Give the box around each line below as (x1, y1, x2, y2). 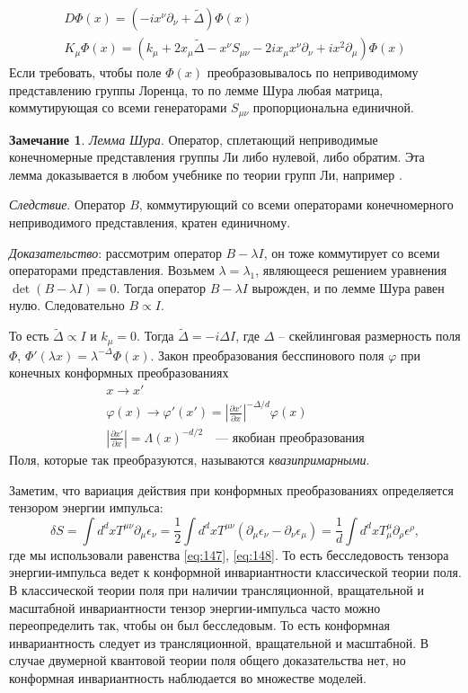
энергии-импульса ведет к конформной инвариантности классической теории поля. (9, 563, 462, 582)
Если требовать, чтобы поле (9, 63, 162, 82)
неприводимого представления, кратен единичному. (9, 213, 291, 232)
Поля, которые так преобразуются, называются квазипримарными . (9, 450, 370, 468)
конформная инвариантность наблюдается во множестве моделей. (9, 668, 366, 687)
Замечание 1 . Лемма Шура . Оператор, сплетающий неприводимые (9, 129, 378, 148)
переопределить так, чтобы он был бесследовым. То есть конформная (9, 616, 390, 635)
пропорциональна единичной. (252, 98, 414, 117)
